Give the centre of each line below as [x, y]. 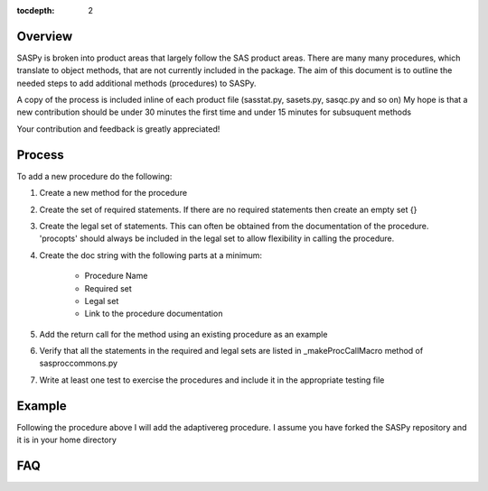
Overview [45, 36]
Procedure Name [116, 276]
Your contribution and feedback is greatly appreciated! [118, 129]
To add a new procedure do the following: [94, 176]
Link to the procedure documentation [154, 314]
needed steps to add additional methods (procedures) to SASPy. [136, 83]
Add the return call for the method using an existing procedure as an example [183, 334]
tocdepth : [36, 10]
